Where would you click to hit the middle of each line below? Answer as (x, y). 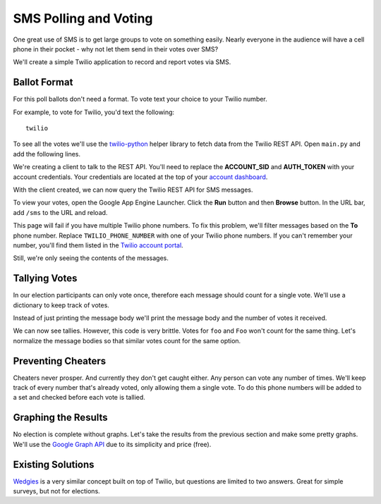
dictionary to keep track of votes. (61, 305)
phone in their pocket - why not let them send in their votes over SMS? (116, 49)
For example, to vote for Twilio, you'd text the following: (94, 112)
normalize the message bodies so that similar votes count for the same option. (127, 340)
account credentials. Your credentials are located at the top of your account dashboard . (140, 177)
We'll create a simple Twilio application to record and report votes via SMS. (122, 62)
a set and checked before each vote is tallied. (79, 398)
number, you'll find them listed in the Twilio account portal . (98, 245)
